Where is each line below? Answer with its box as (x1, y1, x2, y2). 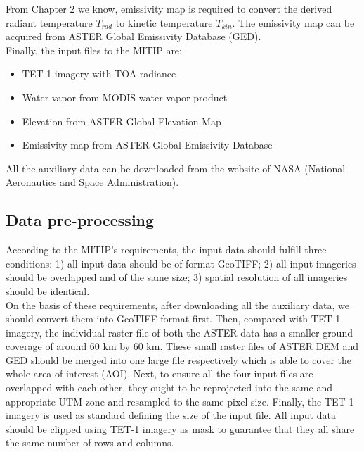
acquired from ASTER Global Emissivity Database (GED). (6, 29, 261, 44)
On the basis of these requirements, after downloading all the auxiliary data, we (6, 297, 349, 312)
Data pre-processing (6, 209, 155, 231)
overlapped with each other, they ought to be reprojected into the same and (6, 380, 332, 395)
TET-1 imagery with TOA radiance (22, 66, 176, 81)
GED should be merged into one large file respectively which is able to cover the (6, 352, 351, 367)
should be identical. (6, 283, 90, 298)
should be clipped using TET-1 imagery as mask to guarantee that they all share (6, 421, 355, 436)
